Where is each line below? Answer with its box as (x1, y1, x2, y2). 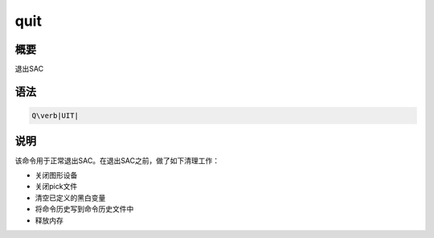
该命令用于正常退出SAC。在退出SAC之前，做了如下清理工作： (14, 155, 220, 165)
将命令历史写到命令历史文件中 (35, 204, 134, 214)
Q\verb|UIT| (31, 111, 80, 121)
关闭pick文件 (35, 182, 78, 191)
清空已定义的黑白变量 (35, 193, 106, 203)
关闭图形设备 (35, 170, 78, 180)
